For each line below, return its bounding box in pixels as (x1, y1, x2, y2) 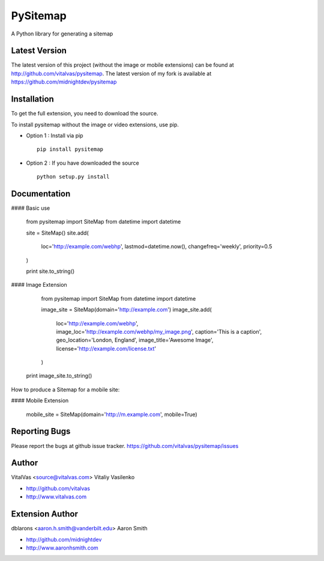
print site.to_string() (26, 268, 75, 275)
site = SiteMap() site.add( (26, 229, 89, 236)
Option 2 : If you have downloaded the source (26, 159, 139, 167)
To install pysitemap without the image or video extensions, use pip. (11, 121, 179, 128)
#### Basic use (11, 204, 50, 212)
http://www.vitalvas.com (26, 493, 87, 500)
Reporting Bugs (11, 426, 71, 437)
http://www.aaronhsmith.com (26, 544, 98, 551)
